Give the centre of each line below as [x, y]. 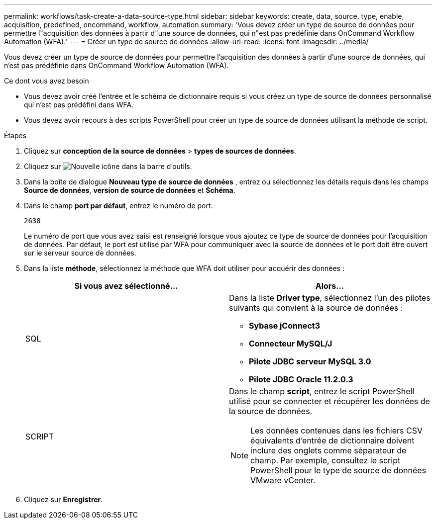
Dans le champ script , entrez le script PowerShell [322, 391]
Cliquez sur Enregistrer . [63, 499]
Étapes [15, 135]
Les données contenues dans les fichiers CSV [336, 431]
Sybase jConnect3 [284, 326]
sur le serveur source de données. [80, 253]
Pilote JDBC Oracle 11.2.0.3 [301, 379]
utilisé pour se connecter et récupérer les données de [329, 401]
